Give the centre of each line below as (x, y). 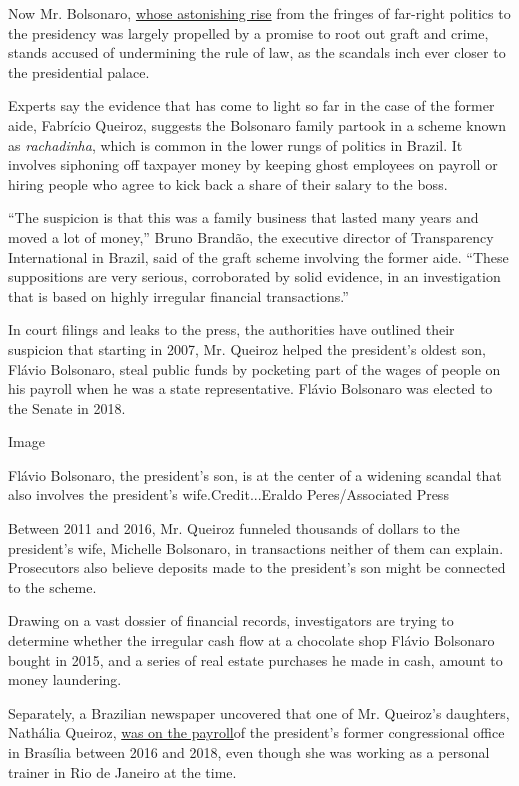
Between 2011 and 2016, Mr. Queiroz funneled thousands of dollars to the (234, 528)
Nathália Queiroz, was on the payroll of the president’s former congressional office (256, 732)
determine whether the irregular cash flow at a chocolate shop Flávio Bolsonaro (251, 640)
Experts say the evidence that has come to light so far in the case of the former (251, 105)
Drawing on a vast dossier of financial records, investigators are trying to (231, 620)
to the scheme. (52, 586)
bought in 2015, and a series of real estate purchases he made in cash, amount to (255, 659)
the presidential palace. (79, 71)
